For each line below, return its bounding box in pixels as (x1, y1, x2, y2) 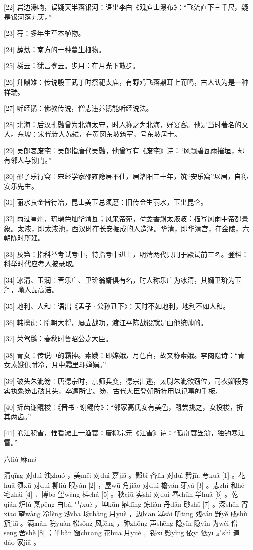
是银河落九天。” (4, 11, 52, 21)
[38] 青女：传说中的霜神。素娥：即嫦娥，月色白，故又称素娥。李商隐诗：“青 (4, 350, 245, 360)
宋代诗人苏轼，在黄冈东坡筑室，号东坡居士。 (37, 129, 181, 139)
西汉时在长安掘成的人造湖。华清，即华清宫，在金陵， (72, 223, 242, 233)
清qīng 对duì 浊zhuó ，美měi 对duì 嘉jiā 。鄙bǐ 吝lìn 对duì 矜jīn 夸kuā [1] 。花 (4, 470, 245, 480)
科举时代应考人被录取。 (4, 258, 79, 269)
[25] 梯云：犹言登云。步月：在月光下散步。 (4, 60, 140, 71)
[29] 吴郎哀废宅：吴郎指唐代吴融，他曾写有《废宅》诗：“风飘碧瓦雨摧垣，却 (4, 145, 245, 155)
